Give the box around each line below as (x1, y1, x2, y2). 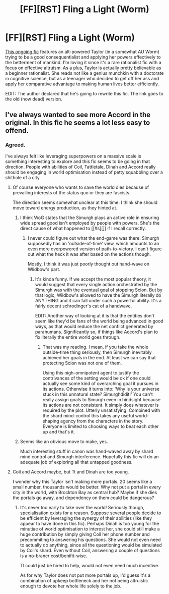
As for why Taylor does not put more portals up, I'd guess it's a (20, 572, 151, 578)
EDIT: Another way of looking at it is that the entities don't (35, 312, 155, 318)
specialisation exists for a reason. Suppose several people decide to (20, 510, 161, 516)
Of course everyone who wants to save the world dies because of (12, 184, 149, 190)
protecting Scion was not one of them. (42, 360, 122, 366)
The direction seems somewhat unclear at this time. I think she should (12, 199, 157, 205)
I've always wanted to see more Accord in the (5, 111, 151, 119)
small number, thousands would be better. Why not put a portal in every (12, 483, 161, 490)
